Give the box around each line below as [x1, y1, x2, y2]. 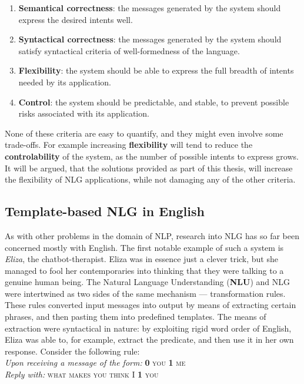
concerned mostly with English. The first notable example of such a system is [5, 241, 284, 253]
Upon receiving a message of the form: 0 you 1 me [5, 356, 186, 369]
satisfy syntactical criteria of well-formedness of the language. [18, 44, 240, 57]
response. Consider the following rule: [5, 345, 140, 357]
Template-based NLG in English [5, 202, 205, 220]
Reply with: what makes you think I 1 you [5, 368, 159, 380]
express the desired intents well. [18, 13, 133, 25]
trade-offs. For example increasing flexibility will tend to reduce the [5, 138, 253, 151]
